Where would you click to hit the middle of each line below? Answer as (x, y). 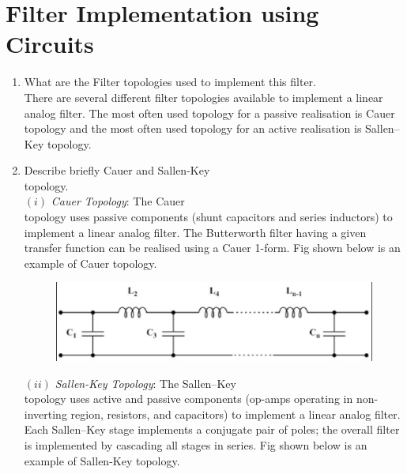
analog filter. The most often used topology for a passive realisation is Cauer (209, 113)
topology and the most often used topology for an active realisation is (193, 128)
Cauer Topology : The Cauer (118, 201)
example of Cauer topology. (90, 263)
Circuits (50, 44)
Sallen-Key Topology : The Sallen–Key (145, 383)
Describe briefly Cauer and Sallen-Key (117, 170)
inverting (45, 414)
